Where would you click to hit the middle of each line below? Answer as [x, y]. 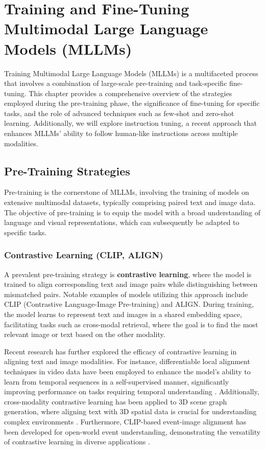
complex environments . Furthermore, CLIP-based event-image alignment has [125, 421]
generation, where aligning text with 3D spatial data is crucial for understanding [130, 411]
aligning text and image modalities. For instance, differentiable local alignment [127, 361]
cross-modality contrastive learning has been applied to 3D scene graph [116, 401]
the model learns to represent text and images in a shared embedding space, [123, 314]
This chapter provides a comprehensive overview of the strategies [130, 93]
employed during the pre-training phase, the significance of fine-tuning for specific [132, 103]
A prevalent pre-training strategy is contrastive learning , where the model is [128, 274]
